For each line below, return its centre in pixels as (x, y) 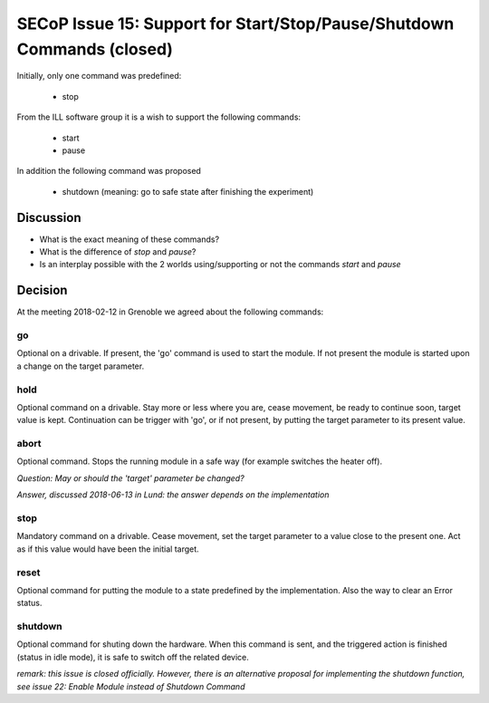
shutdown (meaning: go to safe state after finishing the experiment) (188, 191)
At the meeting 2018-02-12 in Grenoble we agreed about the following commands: (170, 312)
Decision (42, 290)
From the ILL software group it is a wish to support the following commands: (159, 117)
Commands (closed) (95, 49)
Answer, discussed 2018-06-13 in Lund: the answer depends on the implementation (173, 495)
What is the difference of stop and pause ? (118, 251)
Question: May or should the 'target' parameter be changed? (130, 478)
